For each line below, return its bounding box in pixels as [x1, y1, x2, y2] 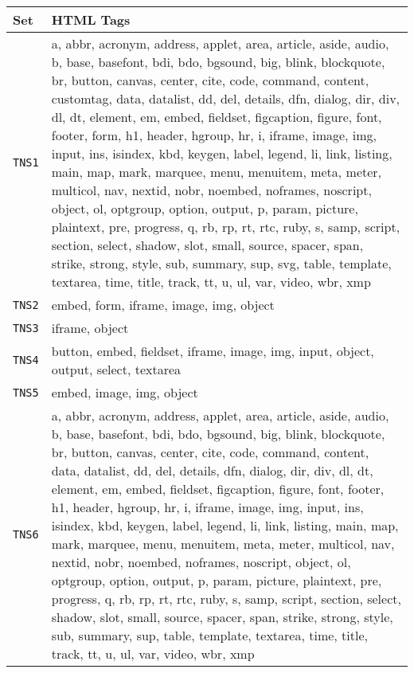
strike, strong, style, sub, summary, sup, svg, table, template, [51, 254, 392, 272]
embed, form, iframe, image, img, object [51, 295, 275, 314]
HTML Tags [51, 10, 131, 29]
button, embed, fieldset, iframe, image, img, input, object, [51, 342, 374, 360]
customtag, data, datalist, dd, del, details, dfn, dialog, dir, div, [51, 89, 400, 108]
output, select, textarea [51, 360, 182, 378]
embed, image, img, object [51, 383, 198, 401]
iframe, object [51, 319, 129, 337]
